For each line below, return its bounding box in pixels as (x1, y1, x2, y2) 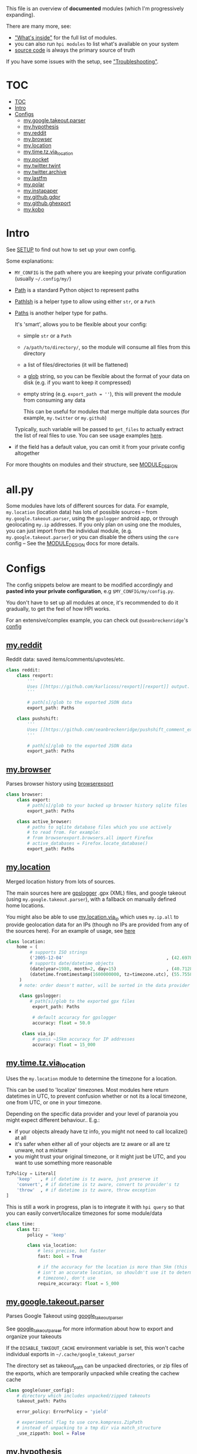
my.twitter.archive (23, 168, 67, 175)
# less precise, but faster (37, 1248, 107, 1254)
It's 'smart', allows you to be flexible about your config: (14, 320, 148, 327)
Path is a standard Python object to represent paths (14, 286, 140, 293)
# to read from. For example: (27, 830, 101, 836)
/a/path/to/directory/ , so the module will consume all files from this (23, 343, 191, 350)
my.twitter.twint (23, 162, 61, 169)
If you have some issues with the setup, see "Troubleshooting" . (6, 58, 159, 65)
